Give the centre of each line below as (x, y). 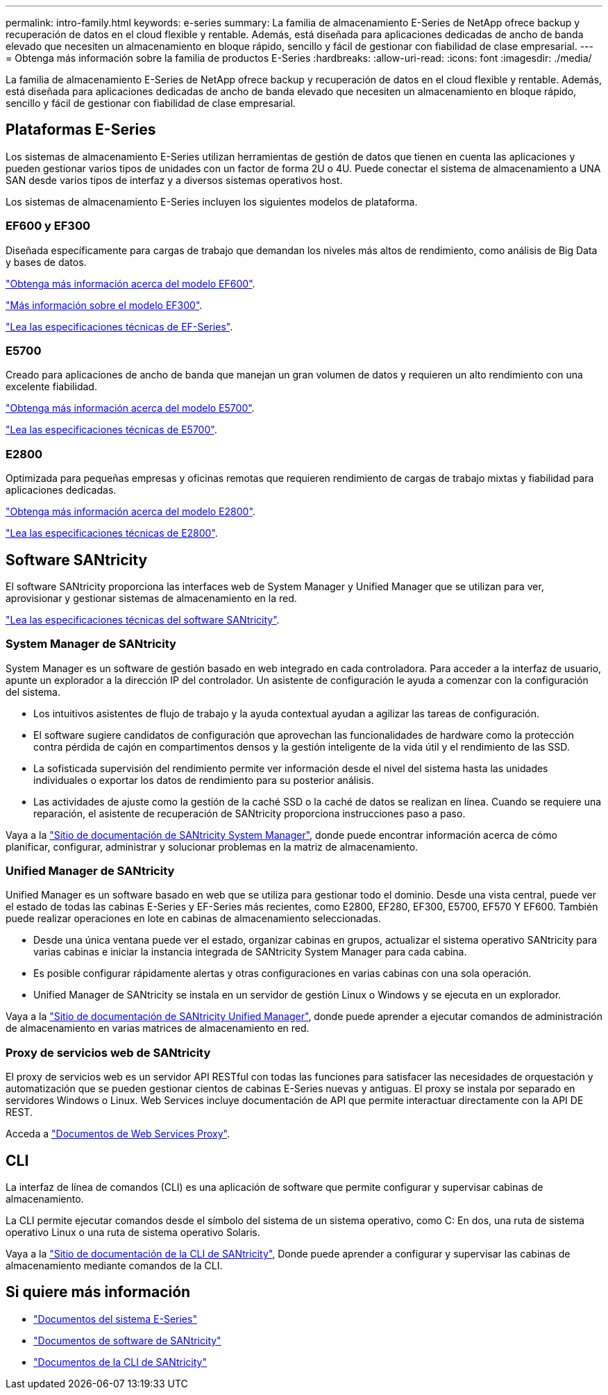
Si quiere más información (98, 1292)
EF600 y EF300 (48, 226)
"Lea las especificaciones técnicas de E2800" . (112, 533)
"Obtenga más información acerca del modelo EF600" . (130, 283)
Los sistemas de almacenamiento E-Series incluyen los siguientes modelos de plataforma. (212, 201)
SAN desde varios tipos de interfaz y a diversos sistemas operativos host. (174, 180)
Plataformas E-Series (81, 130)
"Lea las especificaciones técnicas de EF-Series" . (119, 326)
